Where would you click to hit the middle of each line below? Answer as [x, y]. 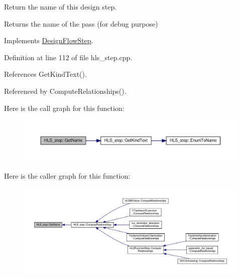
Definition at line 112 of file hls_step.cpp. [68, 57]
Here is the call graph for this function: [64, 108]
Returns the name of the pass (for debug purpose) [81, 23]
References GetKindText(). [45, 74]
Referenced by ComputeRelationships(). [65, 91]
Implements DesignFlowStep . [49, 40]
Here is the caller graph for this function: [67, 175]
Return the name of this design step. [61, 7]
